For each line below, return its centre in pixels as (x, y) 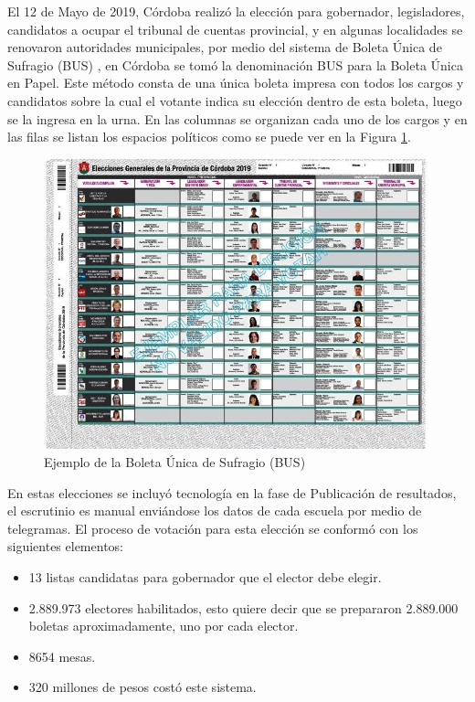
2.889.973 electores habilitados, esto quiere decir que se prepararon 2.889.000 (243, 607)
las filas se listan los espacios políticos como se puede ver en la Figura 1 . (209, 137)
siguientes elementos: (65, 546)
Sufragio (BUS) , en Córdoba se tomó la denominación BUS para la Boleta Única (235, 64)
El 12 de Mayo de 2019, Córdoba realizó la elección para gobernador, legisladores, (236, 11)
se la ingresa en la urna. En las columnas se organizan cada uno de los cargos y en (237, 118)
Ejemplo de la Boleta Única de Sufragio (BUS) (175, 462)
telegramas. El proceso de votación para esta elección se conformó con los (213, 528)
